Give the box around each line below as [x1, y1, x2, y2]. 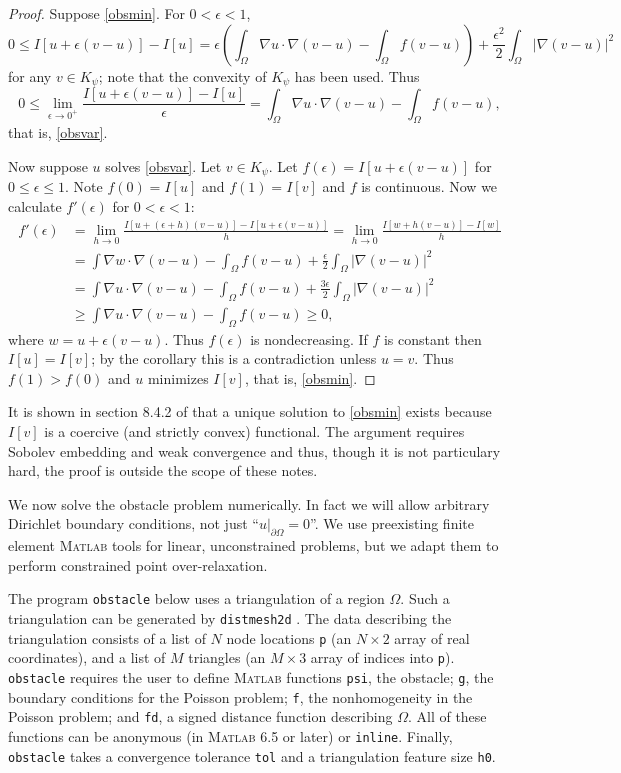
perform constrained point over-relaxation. [8, 554, 268, 575]
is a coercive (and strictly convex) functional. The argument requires [44, 420, 465, 441]
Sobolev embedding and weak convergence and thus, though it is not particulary [8, 440, 501, 461]
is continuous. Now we [361, 176, 498, 197]
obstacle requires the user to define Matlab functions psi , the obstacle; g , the [8, 666, 494, 687]
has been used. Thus [294, 65, 420, 86]
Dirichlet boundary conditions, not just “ [8, 513, 259, 534]
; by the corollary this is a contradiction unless [91, 348, 377, 369]
